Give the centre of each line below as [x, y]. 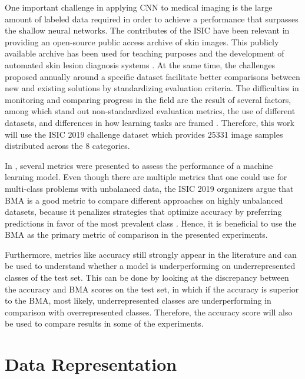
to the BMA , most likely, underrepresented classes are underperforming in [138, 300]
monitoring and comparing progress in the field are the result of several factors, [148, 99]
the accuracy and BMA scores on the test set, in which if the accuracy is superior [152, 289]
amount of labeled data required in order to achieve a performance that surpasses [152, 19]
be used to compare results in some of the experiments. [104, 323]
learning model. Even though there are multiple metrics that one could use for [146, 177]
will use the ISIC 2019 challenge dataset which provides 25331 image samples [144, 134]
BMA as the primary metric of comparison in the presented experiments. [136, 235]
